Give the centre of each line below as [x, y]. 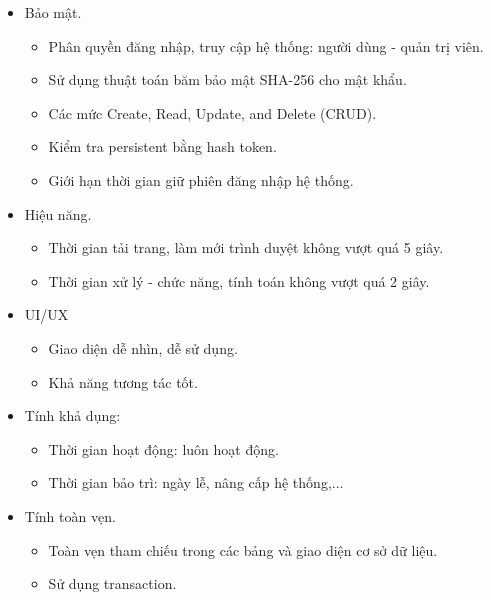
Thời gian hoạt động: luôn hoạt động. [163, 448]
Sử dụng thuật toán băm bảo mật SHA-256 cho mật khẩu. [227, 79]
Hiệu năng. [58, 213]
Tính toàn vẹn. [70, 515]
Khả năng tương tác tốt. [123, 381]
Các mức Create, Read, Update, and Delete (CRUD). [212, 112]
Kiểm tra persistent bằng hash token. [162, 146]
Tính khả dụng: [72, 415]
